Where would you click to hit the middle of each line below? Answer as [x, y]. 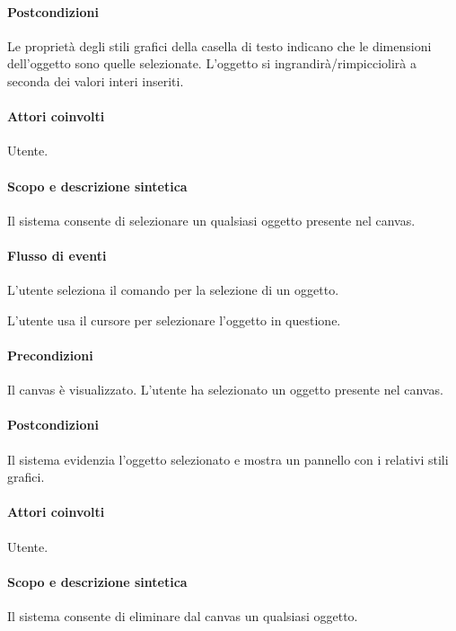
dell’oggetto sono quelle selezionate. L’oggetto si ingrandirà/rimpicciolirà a [212, 63]
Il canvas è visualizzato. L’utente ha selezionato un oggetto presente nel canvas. [225, 390]
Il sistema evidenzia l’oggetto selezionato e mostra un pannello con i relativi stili [228, 459]
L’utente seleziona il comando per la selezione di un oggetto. [173, 290]
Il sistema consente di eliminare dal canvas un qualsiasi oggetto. [183, 615]
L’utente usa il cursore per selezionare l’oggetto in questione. [174, 320]
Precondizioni [50, 355]
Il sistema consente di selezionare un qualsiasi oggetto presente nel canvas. [211, 220]
